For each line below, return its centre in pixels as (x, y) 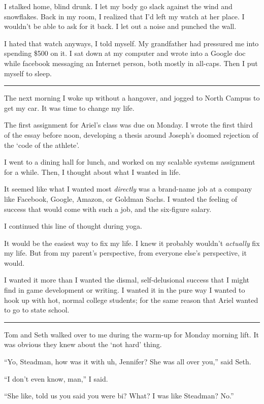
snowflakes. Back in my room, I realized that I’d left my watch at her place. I (124, 16)
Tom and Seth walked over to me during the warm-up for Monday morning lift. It (131, 334)
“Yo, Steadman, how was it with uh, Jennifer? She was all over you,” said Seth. (128, 362)
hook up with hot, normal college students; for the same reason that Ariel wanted (131, 300)
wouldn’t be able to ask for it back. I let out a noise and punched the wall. (120, 26)
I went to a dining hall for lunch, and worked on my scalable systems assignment (130, 162)
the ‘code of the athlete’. (42, 145)
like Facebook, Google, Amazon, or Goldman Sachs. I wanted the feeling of (121, 198)
